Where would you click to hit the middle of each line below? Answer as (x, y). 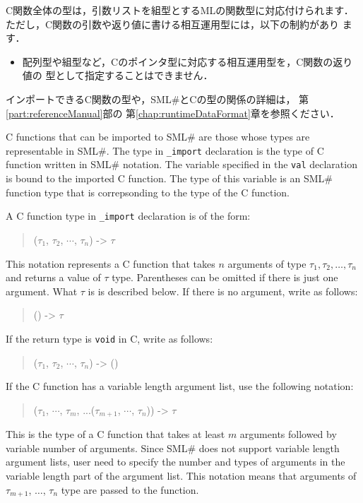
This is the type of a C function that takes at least (115, 434)
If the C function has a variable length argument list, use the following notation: (180, 386)
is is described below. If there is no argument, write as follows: (223, 291)
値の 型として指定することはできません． (118, 75)
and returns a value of (53, 277)
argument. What (42, 291)
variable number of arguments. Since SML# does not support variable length (173, 448)
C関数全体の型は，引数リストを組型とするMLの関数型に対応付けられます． (180, 10)
